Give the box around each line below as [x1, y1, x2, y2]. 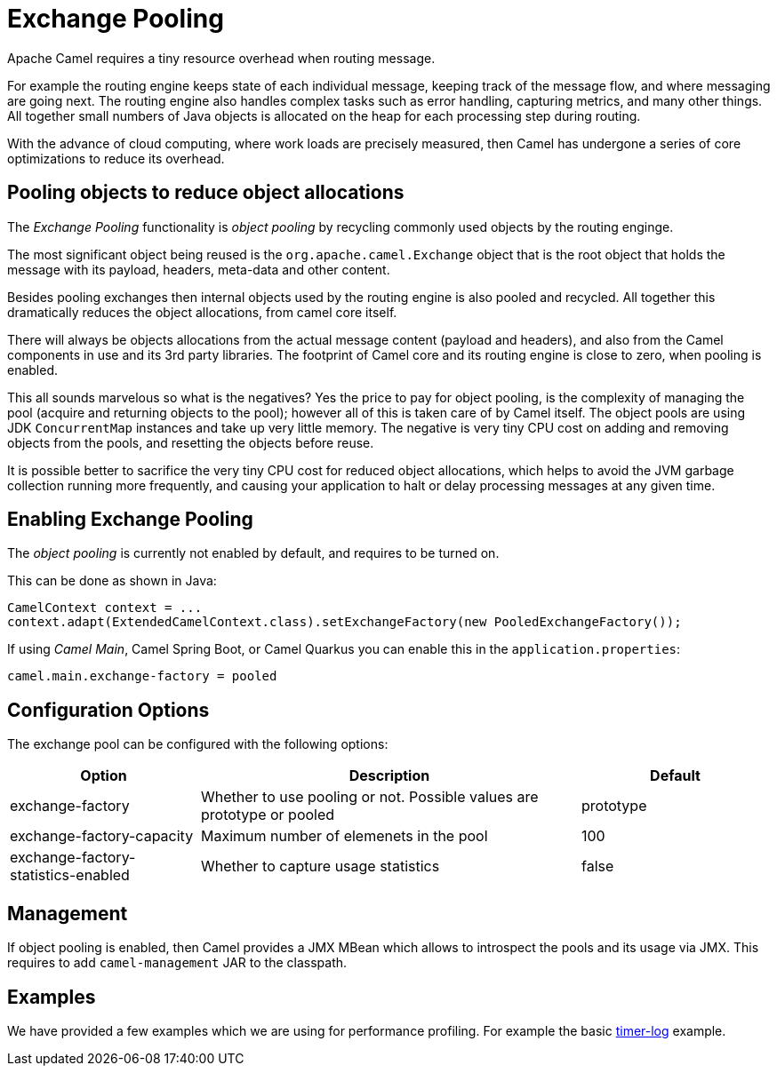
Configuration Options [7, 698, 210, 721]
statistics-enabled [10, 866, 130, 885]
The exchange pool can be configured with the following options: [7, 736, 388, 752]
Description [348, 767, 430, 785]
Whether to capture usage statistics [201, 857, 440, 876]
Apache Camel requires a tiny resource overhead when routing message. [7, 50, 436, 66]
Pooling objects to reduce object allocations [7, 181, 405, 204]
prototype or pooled [201, 806, 335, 824]
